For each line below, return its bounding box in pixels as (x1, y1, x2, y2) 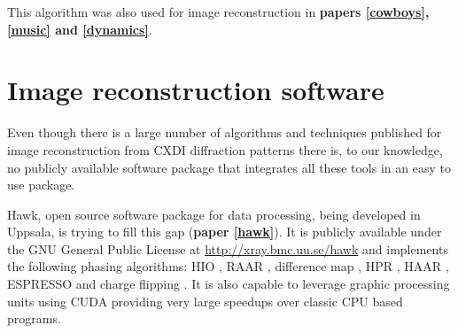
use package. (7, 175, 75, 194)
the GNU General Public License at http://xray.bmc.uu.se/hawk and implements (7, 239, 448, 258)
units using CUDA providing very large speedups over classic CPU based (7, 291, 403, 310)
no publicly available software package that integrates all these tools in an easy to (7, 158, 451, 176)
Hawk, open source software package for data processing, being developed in (7, 205, 421, 223)
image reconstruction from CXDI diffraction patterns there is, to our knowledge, (7, 140, 443, 159)
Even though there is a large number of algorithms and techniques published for (7, 123, 442, 142)
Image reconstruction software (7, 72, 384, 108)
